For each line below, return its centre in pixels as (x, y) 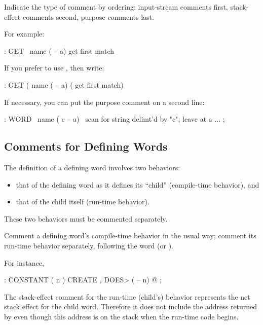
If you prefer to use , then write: (54, 68)
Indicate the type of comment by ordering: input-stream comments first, (116, 7)
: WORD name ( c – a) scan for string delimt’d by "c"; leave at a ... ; (115, 119)
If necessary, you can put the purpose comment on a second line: (104, 102)
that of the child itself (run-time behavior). (83, 202)
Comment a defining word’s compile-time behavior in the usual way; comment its (130, 236)
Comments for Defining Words (86, 146)
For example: (24, 34)
